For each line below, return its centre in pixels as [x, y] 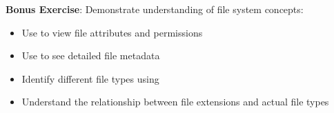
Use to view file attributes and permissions [112, 32]
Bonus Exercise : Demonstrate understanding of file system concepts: [155, 9]
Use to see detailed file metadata [91, 55]
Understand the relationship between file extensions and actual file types [175, 102]
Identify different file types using [90, 78]
